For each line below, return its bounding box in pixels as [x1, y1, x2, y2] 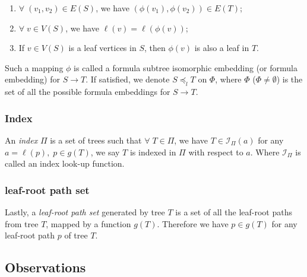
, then [144, 42, 166, 54]
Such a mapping [5, 61, 64, 74]
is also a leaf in [194, 42, 249, 54]
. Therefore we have [157, 217, 229, 230]
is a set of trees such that [50, 133, 142, 146]
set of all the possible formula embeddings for [5, 85, 170, 98]
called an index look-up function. [5, 157, 125, 170]
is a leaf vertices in [68, 42, 137, 54]
